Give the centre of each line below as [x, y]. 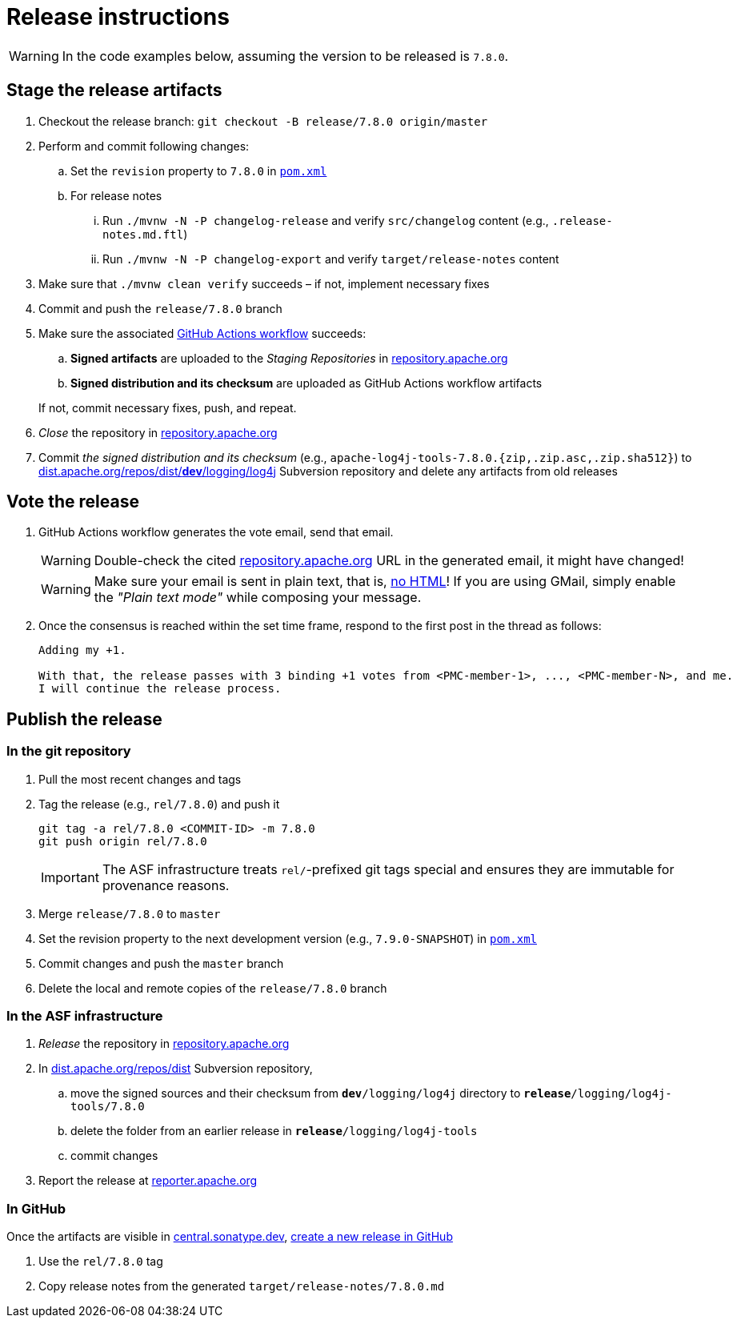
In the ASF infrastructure [85, 1016]
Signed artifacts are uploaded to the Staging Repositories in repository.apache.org [289, 358]
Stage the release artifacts [114, 90]
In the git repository [69, 751]
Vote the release [73, 502]
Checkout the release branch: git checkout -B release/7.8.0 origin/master [263, 121]
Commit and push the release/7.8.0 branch [160, 308]
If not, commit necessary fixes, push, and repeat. [168, 407]
